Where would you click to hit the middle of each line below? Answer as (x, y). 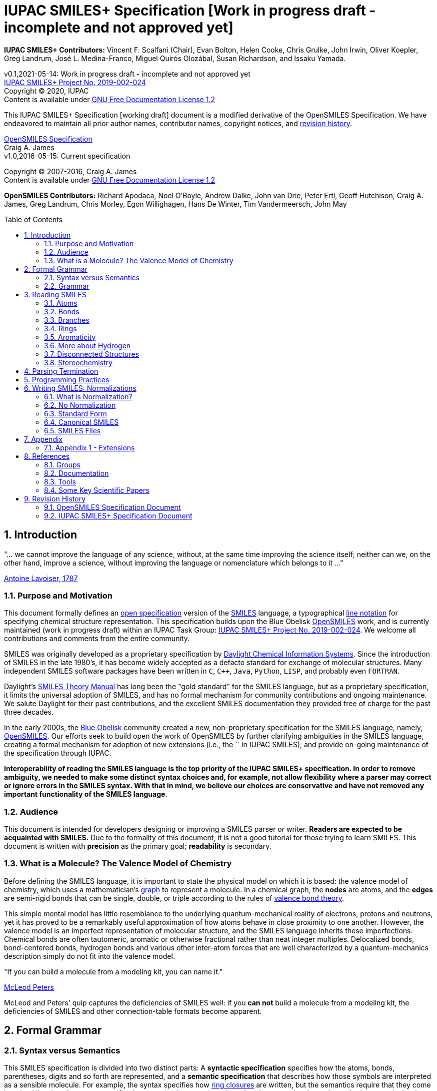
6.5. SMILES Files (72, 430)
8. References (47, 456)
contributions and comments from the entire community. (97, 639)
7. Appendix (43, 439)
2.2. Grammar (67, 286)
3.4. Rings (60, 328)
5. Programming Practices (67, 379)
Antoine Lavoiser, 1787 (41, 578)
